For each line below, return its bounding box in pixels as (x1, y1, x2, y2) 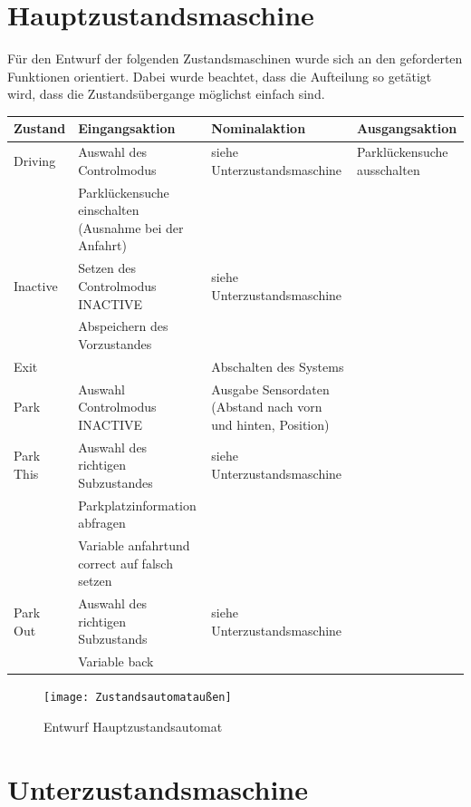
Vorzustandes (78, 334, 152, 353)
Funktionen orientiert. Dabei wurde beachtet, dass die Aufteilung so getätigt (7, 66, 432, 85)
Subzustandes (78, 472, 153, 491)
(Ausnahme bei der (78, 218, 184, 237)
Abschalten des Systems (211, 356, 344, 375)
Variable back (78, 652, 154, 671)
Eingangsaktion (78, 119, 176, 138)
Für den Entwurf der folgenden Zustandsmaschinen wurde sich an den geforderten (7, 49, 463, 68)
